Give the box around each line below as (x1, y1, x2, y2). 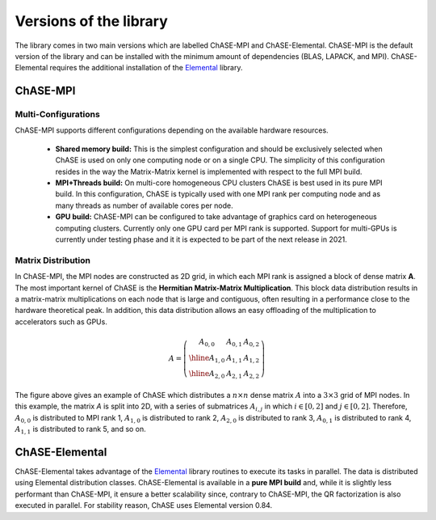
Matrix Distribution (15, 255, 90, 266)
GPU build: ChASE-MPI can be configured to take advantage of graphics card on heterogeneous (55, 212, 377, 222)
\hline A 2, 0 (188, 369, 225, 380)
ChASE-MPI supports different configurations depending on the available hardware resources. (15, 125, 329, 135)
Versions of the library (15, 12, 169, 30)
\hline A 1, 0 (188, 353, 225, 364)
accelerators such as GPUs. (15, 316, 108, 327)
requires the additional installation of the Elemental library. (49, 63, 243, 73)
